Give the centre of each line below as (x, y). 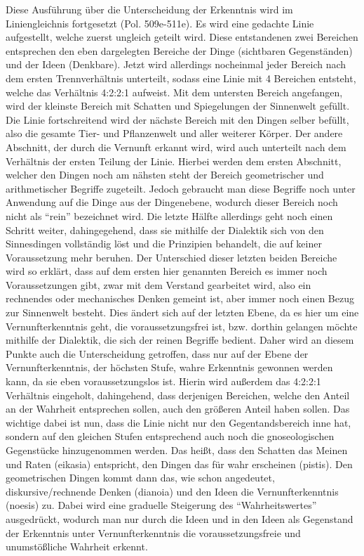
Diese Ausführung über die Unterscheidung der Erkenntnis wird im (149, 9)
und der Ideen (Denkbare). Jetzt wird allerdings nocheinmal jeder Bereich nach (176, 64)
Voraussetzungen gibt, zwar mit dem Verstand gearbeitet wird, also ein (159, 284)
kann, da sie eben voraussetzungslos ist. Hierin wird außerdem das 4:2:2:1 (163, 381)
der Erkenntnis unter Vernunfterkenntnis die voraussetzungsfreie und (153, 532)
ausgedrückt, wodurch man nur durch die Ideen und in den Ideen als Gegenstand (180, 518)
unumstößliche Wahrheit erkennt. (77, 547)
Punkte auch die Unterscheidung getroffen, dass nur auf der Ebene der (157, 353)
